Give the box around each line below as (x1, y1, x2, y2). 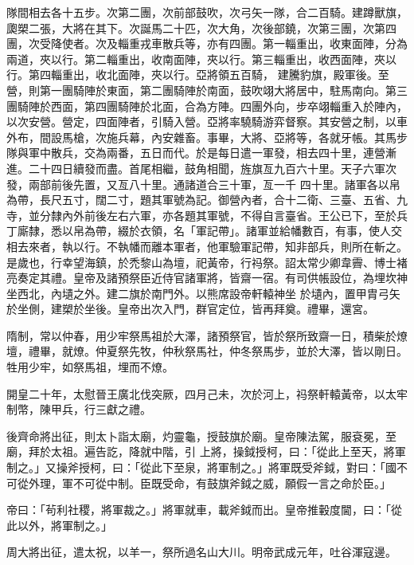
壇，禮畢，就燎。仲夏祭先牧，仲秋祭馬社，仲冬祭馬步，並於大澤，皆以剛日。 (6, 343, 408, 359)
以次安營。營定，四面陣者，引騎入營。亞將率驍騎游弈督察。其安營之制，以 (6, 113, 396, 130)
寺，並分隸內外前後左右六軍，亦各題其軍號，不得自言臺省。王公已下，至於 (6, 206, 396, 223)
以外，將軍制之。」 (17, 516, 112, 533)
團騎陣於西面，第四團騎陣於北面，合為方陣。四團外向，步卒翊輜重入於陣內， (6, 97, 408, 114)
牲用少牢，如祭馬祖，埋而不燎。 (6, 359, 174, 375)
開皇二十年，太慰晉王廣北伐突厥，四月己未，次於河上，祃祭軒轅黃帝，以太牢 (6, 385, 408, 402)
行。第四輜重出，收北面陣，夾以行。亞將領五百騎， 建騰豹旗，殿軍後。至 (6, 66, 389, 83)
